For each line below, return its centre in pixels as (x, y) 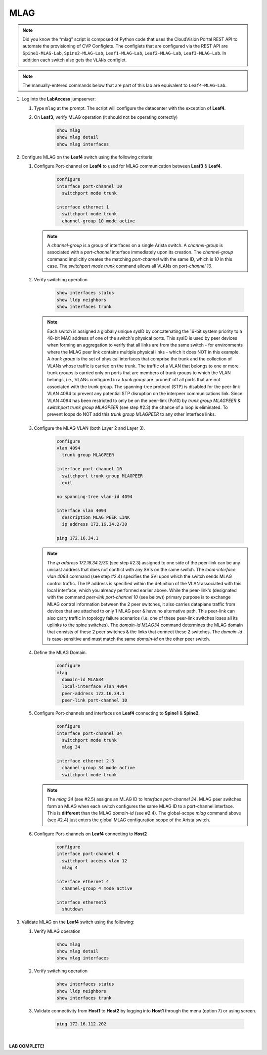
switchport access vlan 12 (95, 861)
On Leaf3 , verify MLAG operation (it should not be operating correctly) (106, 117)
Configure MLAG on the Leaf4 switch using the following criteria (87, 157)
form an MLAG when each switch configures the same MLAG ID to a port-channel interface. (141, 806)
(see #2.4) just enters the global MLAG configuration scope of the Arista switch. (129, 820)
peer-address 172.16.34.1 (93, 693)
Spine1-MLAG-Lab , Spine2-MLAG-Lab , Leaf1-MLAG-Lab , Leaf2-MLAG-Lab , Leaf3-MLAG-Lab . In (124, 53)
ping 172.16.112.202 (81, 1024)
